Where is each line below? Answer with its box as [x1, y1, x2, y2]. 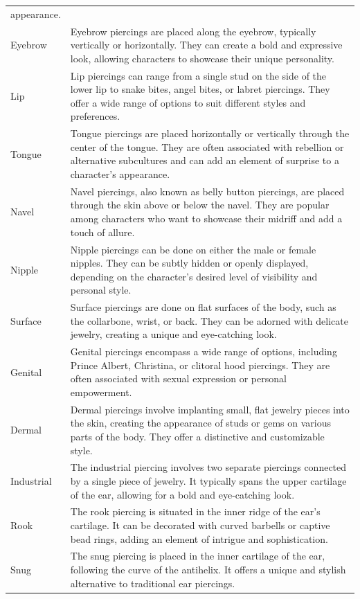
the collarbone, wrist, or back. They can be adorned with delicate [70, 313, 348, 328]
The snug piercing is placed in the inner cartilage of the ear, [70, 548, 325, 563]
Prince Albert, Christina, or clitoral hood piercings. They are [70, 357, 330, 372]
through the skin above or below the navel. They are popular [70, 197, 330, 212]
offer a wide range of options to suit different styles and [70, 95, 306, 109]
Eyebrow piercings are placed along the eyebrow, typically [70, 24, 316, 38]
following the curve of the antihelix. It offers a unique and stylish [70, 562, 346, 577]
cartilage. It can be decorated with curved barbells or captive [70, 518, 330, 533]
